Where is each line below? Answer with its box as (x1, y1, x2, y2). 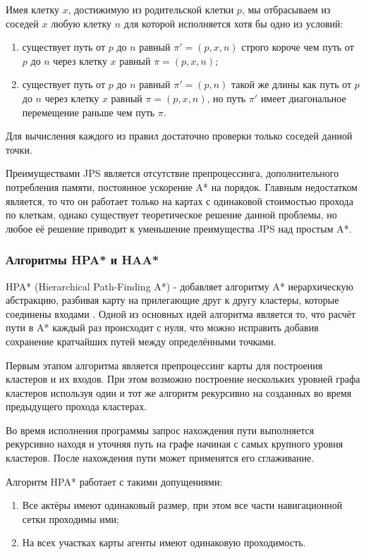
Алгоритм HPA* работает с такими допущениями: (6, 474, 223, 488)
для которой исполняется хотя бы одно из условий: (123, 16, 343, 30)
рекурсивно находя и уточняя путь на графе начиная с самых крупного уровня (6, 436, 343, 451)
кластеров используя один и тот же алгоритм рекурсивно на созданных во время (6, 385, 352, 400)
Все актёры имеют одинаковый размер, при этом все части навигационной (22, 498, 343, 512)
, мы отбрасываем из (241, 2, 331, 16)
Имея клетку (6, 2, 60, 16)
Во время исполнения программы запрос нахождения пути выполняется (6, 422, 315, 437)
